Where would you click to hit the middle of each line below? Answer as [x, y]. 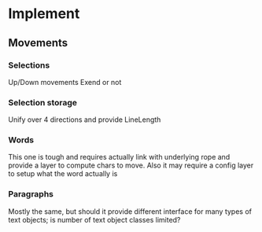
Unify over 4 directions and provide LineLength [85, 120]
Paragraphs [31, 194]
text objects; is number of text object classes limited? [94, 219]
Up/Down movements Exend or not [65, 82]
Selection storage [42, 102]
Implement [44, 14]
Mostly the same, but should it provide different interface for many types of [130, 211]
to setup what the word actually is [63, 174]
